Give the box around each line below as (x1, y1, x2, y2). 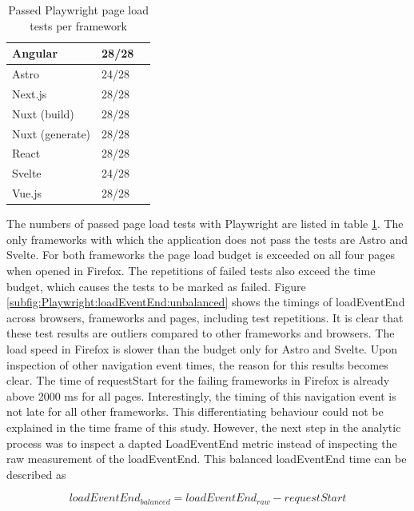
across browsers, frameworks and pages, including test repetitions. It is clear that (6, 309, 404, 325)
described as (6, 465, 66, 482)
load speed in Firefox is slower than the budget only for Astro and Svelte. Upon (6, 340, 398, 357)
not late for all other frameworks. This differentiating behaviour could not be (6, 403, 384, 420)
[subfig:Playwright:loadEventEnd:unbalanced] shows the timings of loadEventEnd (6, 293, 405, 310)
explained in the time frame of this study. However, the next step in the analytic (6, 418, 401, 435)
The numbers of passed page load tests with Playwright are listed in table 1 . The (6, 215, 404, 232)
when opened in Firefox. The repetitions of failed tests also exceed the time (6, 261, 376, 278)
